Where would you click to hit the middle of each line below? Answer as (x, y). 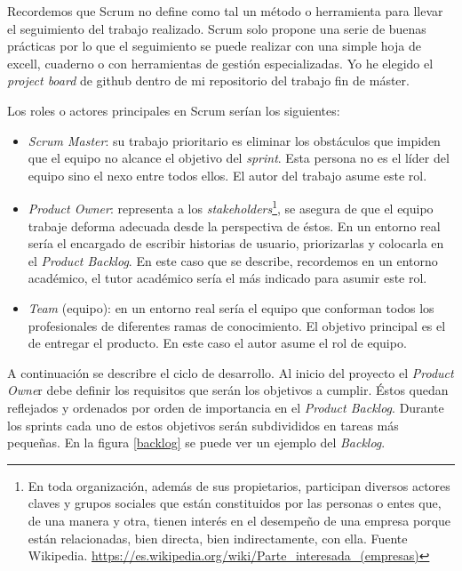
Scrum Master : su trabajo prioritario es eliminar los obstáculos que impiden (234, 140)
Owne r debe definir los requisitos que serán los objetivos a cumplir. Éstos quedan (228, 390)
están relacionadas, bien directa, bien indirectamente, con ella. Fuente (218, 538)
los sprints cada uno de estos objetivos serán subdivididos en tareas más (203, 425)
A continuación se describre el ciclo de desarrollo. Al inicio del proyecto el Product (231, 372)
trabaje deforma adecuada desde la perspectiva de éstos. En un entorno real (234, 225)
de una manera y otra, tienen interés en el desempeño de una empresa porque (239, 520)
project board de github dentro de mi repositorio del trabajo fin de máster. (208, 80)
